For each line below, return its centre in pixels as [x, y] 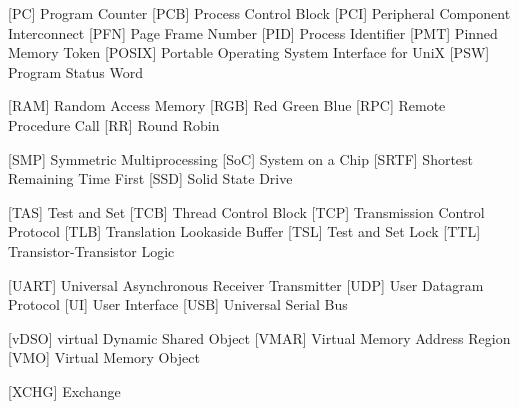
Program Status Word [75, 71]
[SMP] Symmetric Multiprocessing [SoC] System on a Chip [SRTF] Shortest [241, 158]
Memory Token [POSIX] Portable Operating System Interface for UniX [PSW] [249, 52]
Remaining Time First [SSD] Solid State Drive [150, 178]
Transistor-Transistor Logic [91, 250]
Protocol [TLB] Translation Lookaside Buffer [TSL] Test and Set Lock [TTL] [244, 231]
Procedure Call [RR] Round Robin [114, 124]
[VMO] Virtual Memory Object [104, 357]
